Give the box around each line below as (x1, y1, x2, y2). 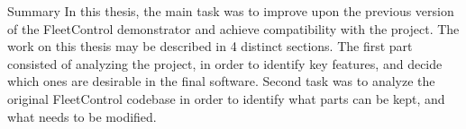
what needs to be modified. (7, 107, 157, 125)
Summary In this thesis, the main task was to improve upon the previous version (7, 2, 454, 20)
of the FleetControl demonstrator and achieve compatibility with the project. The (7, 19, 460, 38)
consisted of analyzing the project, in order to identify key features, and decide (7, 54, 443, 73)
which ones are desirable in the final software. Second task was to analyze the (7, 72, 435, 90)
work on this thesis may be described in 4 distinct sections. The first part (7, 37, 413, 56)
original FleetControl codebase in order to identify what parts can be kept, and (7, 89, 445, 107)
